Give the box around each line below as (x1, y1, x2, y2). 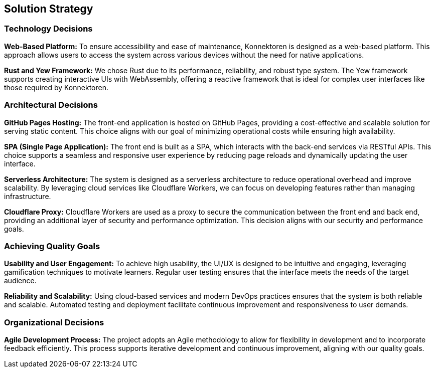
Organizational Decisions (4, 317, 104, 327)
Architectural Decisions (4, 100, 98, 110)
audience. (4, 276, 37, 285)
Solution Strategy (4, 3, 93, 15)
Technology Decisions (4, 24, 93, 34)
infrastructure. (4, 192, 51, 201)
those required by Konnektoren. (4, 83, 108, 92)
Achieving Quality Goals (4, 241, 100, 251)
